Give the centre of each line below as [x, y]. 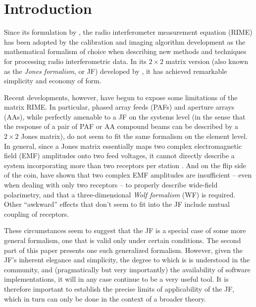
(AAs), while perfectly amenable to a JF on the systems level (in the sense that [125, 116]
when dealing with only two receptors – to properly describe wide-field [111, 185]
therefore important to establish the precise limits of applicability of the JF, [119, 288]
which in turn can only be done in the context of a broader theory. [105, 298]
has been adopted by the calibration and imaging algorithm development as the [125, 41]
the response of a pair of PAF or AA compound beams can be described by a [121, 126]
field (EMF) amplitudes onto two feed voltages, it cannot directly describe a [119, 155]
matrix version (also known [207, 61]
